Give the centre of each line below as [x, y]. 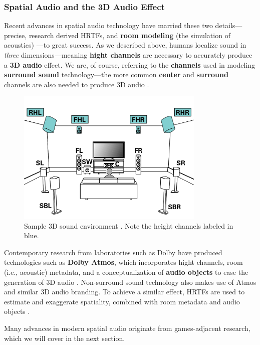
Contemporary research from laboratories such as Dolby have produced [113, 252]
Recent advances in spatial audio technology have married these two [108, 25]
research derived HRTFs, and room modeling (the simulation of [129, 35]
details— [229, 25]
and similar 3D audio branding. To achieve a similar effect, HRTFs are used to [124, 292]
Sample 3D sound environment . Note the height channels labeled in [129, 225]
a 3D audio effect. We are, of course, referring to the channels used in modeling [130, 64]
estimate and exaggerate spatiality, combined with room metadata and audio [122, 301]
